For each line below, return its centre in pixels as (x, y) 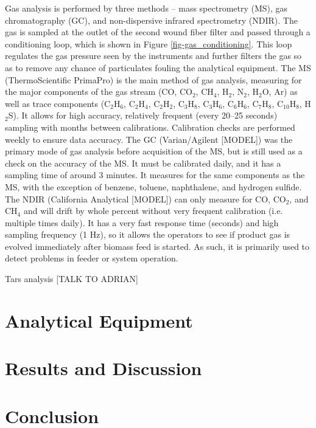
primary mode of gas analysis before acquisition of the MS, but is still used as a (154, 151)
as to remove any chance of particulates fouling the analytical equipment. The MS (158, 67)
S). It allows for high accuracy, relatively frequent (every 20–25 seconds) (143, 115)
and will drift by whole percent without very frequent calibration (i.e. (153, 211)
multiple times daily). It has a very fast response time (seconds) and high (142, 222)
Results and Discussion (104, 368)
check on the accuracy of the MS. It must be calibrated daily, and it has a (143, 163)
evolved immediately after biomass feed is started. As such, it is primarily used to (157, 246)
